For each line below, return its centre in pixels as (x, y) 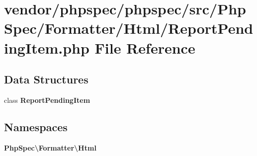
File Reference (145, 47)
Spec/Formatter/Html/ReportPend (129, 28)
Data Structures (46, 79)
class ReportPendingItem (47, 100)
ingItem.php (47, 47)
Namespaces (36, 126)
